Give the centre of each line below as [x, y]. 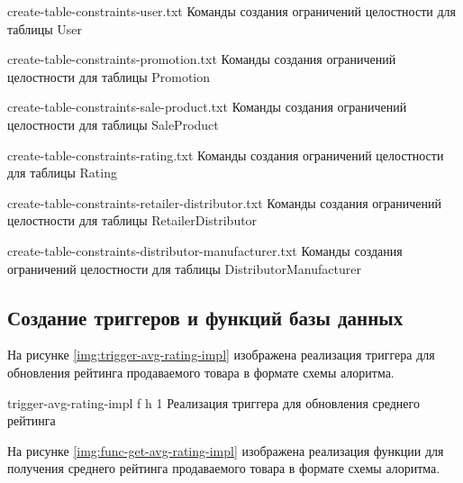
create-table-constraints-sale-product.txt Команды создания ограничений [207, 107]
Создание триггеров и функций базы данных [205, 317]
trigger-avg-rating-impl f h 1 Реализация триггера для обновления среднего [213, 402]
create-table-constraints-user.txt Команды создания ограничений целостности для [231, 11]
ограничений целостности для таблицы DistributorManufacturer [184, 268]
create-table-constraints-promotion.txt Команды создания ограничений [202, 59]
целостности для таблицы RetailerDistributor [132, 220]
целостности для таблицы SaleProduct [113, 124]
